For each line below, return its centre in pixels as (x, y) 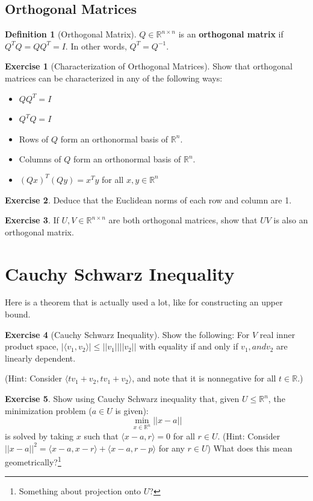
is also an (291, 220)
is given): (132, 410)
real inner (277, 334)
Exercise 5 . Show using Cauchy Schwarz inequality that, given (122, 399)
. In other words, (96, 46)
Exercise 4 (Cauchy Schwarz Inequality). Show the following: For (127, 334)
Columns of (40, 159)
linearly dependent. (40, 358)
